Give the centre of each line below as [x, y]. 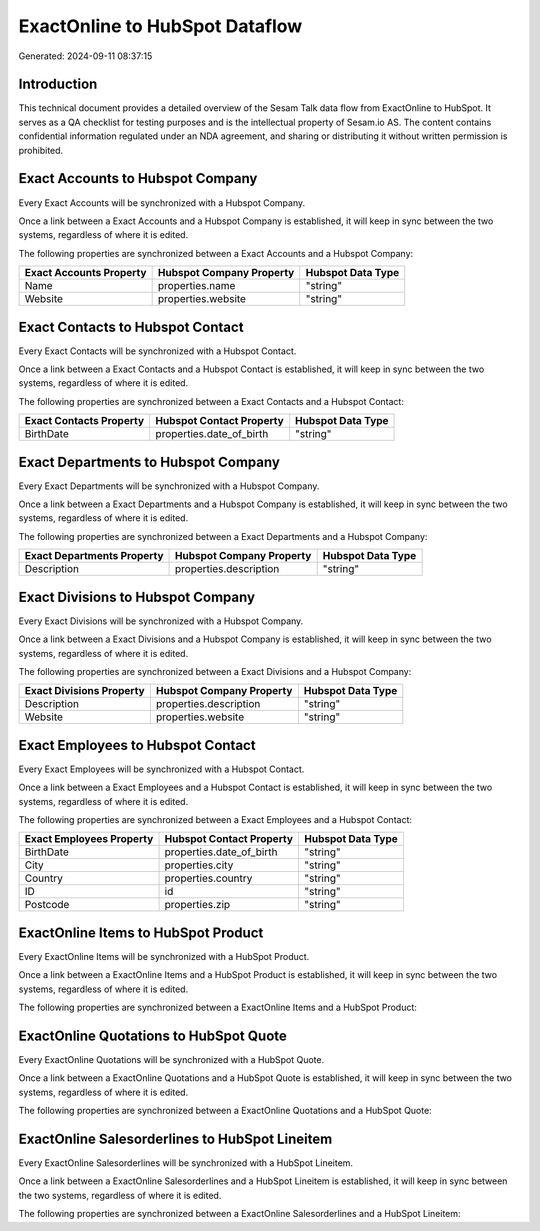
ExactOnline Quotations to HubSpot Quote [152, 1035]
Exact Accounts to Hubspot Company [138, 178]
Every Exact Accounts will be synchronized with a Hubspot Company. [161, 202]
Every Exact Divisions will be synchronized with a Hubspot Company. [161, 621]
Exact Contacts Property [84, 421]
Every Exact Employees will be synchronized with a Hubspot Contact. [161, 769]
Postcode [47, 905]
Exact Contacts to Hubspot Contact [131, 326]
